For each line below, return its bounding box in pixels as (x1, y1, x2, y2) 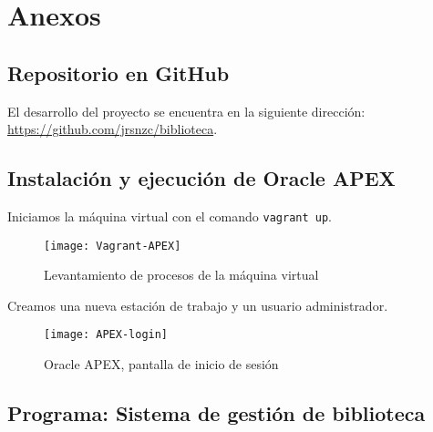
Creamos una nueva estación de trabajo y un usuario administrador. (7, 295, 388, 314)
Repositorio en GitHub (7, 58, 230, 87)
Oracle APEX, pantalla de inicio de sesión (44, 355, 279, 374)
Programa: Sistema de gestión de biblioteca (7, 399, 426, 427)
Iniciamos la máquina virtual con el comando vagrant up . (7, 206, 333, 225)
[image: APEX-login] (44, 328, 169, 342)
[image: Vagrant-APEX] (44, 239, 181, 252)
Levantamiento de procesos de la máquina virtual (44, 265, 319, 284)
